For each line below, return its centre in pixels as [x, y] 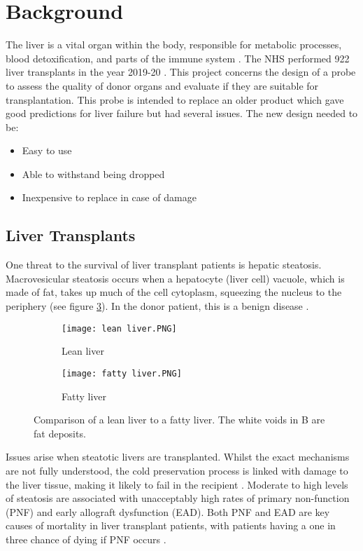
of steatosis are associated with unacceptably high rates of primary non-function [178, 498]
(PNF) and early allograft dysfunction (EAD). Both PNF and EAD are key [168, 511]
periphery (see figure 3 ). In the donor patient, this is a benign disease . [157, 306]
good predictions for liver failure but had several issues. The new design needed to [182, 113]
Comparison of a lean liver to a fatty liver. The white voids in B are [179, 420]
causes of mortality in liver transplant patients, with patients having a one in [171, 525]
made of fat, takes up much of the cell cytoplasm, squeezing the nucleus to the [174, 292]
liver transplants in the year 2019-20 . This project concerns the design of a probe [181, 72]
